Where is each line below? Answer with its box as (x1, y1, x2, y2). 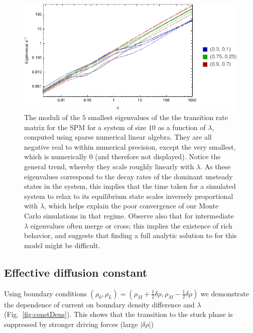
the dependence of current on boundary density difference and (4, 299, 195, 309)
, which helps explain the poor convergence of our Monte (44, 200, 219, 211)
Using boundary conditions (4, 288, 87, 298)
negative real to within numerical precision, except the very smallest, (24, 141, 236, 152)
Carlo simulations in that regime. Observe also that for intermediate (24, 210, 234, 220)
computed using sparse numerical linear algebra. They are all (24, 132, 212, 142)
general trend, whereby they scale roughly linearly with (24, 161, 194, 171)
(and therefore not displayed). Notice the (95, 151, 221, 162)
